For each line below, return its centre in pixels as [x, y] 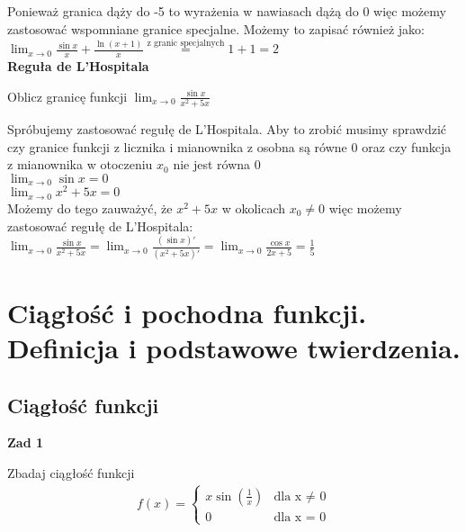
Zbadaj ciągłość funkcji [71, 473]
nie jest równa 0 [217, 164]
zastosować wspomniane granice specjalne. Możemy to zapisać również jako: [216, 28]
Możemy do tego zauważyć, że [90, 207]
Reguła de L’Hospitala [78, 66]
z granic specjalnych [186, 43]
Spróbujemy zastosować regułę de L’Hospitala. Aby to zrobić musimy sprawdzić [227, 129]
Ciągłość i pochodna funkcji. [187, 312]
